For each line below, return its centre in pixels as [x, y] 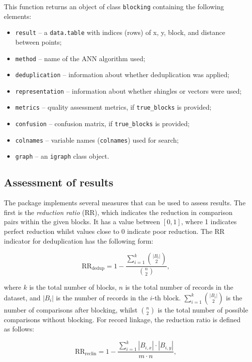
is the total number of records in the [179, 287]
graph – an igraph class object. [62, 156]
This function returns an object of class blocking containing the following [114, 6]
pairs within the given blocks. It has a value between [82, 222]
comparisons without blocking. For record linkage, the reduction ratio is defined [122, 319]
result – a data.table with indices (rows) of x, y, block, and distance [120, 32]
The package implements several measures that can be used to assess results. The [125, 203]
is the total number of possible [203, 309]
